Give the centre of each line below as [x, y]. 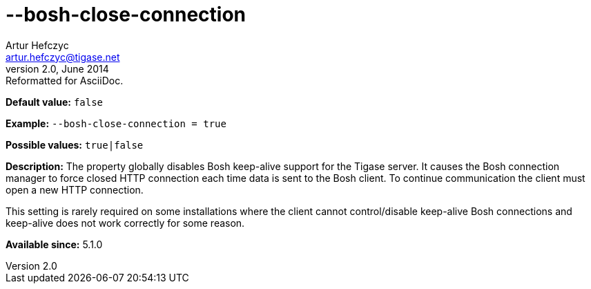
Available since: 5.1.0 [54, 244]
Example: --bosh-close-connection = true [116, 123]
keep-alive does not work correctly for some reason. [125, 223]
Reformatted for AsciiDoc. [65, 80]
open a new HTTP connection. [75, 189]
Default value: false [55, 102]
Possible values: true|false [75, 144]
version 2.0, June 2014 [57, 68]
